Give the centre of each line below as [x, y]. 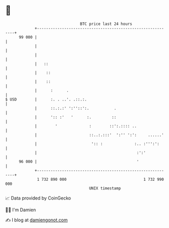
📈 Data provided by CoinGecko [38, 198]
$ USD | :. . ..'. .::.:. [46, 99]
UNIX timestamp [105, 188]
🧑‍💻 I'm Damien [21, 210]
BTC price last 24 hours [106, 24]
